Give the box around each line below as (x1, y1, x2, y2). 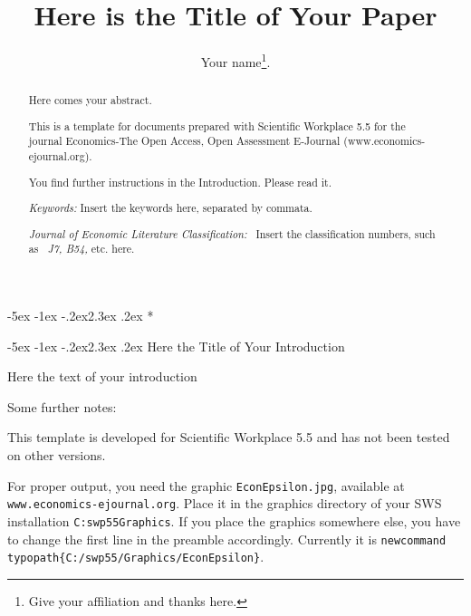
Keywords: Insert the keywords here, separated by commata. (28, 200, 312, 216)
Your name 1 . (200, 50, 271, 71)
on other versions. (7, 445, 106, 464)
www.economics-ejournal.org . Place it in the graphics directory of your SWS (7, 494, 442, 513)
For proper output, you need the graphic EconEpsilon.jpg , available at (7, 476, 405, 495)
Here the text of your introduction (7, 367, 197, 386)
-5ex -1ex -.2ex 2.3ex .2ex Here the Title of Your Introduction (7, 336, 345, 355)
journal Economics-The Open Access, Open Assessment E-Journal (28, 133, 341, 149)
